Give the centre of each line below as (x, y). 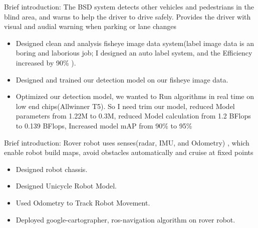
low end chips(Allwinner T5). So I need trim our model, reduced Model (125, 106)
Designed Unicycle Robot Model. (66, 186)
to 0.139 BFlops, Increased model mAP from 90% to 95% (104, 125)
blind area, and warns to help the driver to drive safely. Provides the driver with (127, 16)
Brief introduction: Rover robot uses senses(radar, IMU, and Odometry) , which (127, 142)
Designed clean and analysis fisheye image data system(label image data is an (135, 43)
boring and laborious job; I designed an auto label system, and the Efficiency (134, 53)
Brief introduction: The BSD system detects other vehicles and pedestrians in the (129, 6)
